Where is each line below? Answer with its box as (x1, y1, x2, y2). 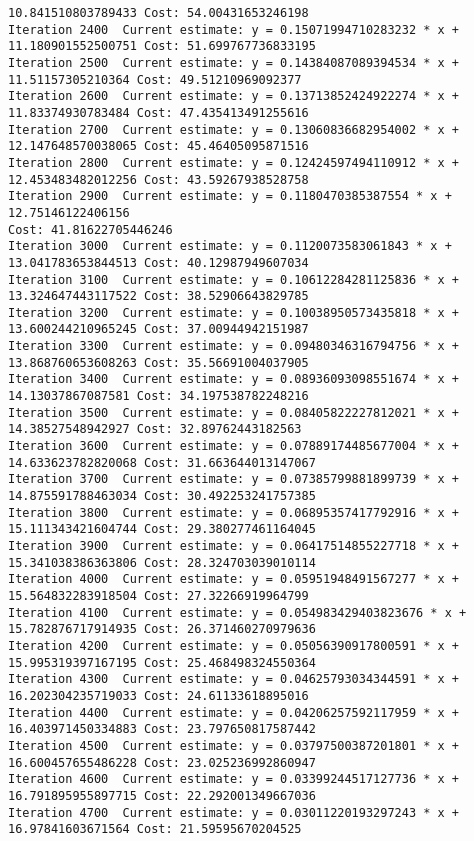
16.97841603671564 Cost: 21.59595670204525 (8, 822, 302, 837)
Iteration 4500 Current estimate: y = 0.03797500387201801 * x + (8, 738, 460, 753)
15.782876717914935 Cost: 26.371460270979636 (8, 622, 316, 637)
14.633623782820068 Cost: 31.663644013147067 (8, 455, 316, 470)
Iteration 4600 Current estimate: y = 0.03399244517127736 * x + (8, 772, 460, 787)
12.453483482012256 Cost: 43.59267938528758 (8, 172, 309, 187)
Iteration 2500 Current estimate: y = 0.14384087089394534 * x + (8, 55, 460, 70)
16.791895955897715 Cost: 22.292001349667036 (8, 788, 316, 803)
